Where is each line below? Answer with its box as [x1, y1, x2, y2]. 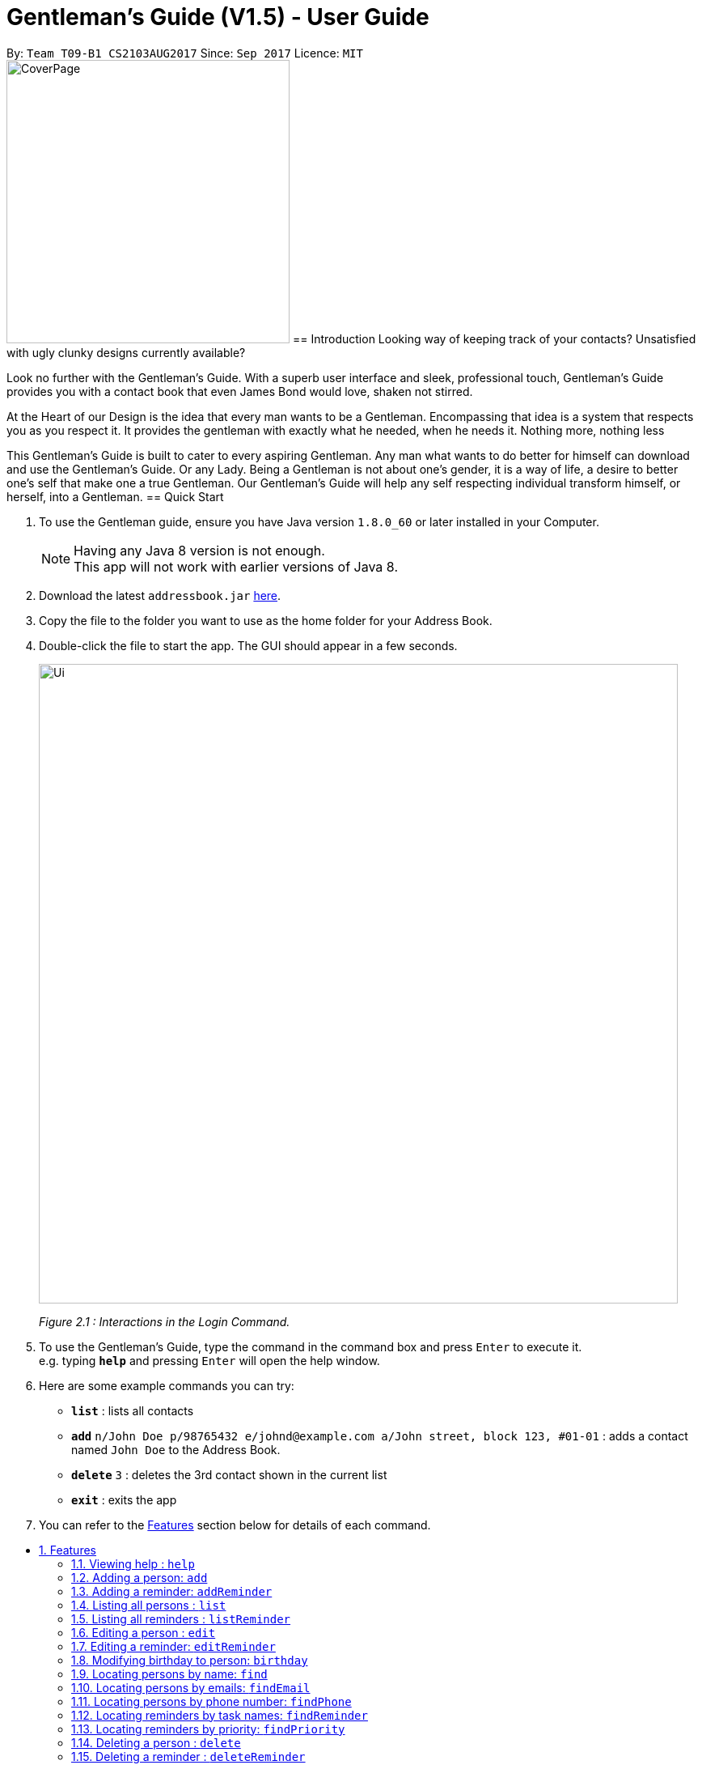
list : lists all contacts [71, 1403, 194, 1418]
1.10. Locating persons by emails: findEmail [71, 1680, 311, 1695]
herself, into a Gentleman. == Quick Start [6, 489, 224, 504]
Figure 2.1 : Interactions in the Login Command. [39, 1314, 290, 1329]
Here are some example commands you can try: [39, 1378, 294, 1393]
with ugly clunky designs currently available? [6, 345, 246, 359]
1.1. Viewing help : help [71, 1556, 195, 1571]
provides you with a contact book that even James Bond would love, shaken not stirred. [6, 384, 473, 398]
